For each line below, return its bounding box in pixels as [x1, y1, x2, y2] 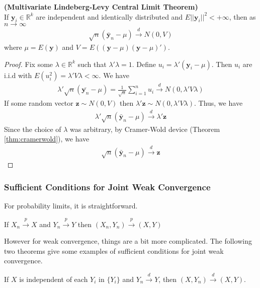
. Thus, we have [194, 98, 243, 108]
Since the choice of [4, 123, 61, 134]
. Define [132, 58, 156, 69]
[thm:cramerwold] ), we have [4, 133, 90, 144]
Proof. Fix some [4, 58, 53, 69]
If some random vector [4, 98, 73, 108]
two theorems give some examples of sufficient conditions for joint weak [4, 245, 224, 256]
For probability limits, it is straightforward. [4, 200, 138, 211]
